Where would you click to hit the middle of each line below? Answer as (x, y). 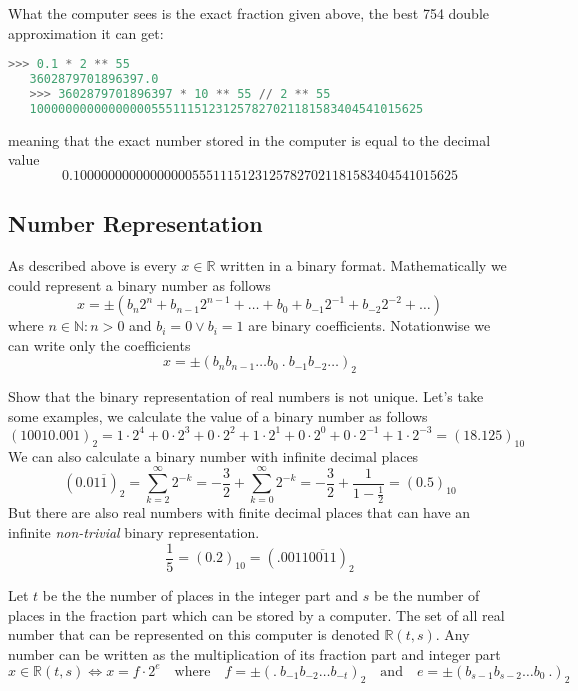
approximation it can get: (86, 32)
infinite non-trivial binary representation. (134, 532)
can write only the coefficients (99, 344)
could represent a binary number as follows (139, 284)
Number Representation (135, 223)
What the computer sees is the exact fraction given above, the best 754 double (249, 13)
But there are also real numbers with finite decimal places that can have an (239, 512)
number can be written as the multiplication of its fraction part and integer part (254, 653)
